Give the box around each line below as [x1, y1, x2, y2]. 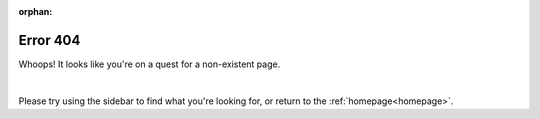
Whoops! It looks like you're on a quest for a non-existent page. [18, 58, 281, 70]
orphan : [18, 6, 53, 17]
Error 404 [18, 31, 81, 49]
